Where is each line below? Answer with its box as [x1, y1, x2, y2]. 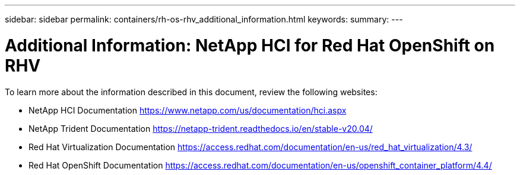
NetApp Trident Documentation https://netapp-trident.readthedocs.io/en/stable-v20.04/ [28, 123, 373, 134]
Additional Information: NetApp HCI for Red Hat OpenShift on [5, 35, 495, 56]
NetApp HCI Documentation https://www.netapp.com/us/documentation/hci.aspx [28, 105, 347, 115]
